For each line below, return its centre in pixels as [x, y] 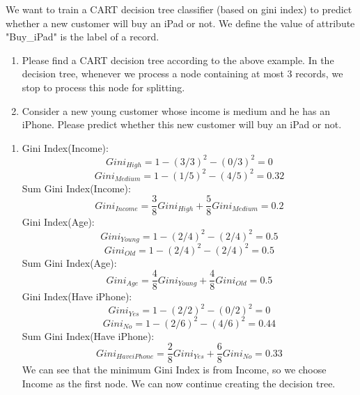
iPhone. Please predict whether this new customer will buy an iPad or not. [182, 124]
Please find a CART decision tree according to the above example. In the [178, 60]
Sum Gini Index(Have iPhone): [88, 335]
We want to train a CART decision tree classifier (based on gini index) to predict [179, 9]
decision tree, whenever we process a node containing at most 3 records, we [182, 73]
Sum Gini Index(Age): [69, 262]
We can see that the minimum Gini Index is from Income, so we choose [174, 370]
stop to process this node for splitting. [103, 87]
